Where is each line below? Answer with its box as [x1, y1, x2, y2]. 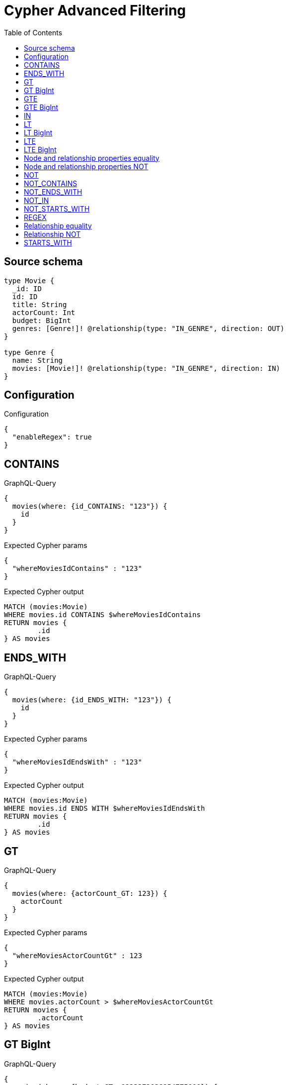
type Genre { [4, 348, 55, 356]
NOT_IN [24, 196, 49, 205]
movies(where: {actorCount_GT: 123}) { [12, 889, 167, 897]
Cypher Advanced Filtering [4, 2, 186, 19]
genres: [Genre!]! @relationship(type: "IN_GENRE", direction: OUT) [12, 324, 285, 332]
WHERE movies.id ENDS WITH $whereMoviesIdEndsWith [4, 804, 205, 813]
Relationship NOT [24, 229, 81, 238]
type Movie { [4, 276, 55, 285]
